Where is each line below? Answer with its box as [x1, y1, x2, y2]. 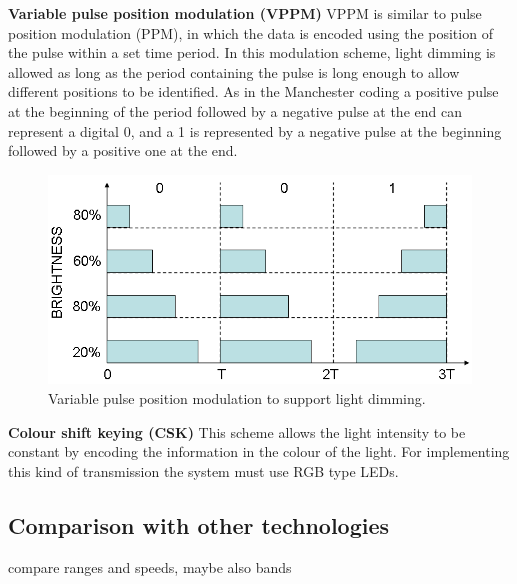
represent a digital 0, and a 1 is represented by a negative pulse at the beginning [8, 120, 502, 141]
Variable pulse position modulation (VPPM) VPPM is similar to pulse [8, 3, 482, 23]
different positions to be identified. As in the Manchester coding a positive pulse [8, 81, 499, 102]
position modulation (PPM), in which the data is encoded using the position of [8, 22, 493, 43]
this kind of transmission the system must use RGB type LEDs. [8, 460, 399, 481]
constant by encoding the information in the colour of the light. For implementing [8, 441, 510, 462]
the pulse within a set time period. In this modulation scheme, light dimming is [8, 42, 496, 63]
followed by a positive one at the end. [8, 140, 238, 161]
